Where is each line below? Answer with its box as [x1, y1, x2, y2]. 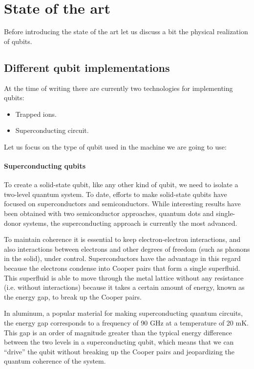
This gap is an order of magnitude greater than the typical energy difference [4, 327, 232, 337]
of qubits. [4, 36, 32, 46]
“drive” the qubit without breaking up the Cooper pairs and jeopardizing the [4, 346, 235, 356]
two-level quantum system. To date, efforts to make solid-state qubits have [4, 189, 227, 199]
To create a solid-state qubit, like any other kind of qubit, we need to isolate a [4, 179, 238, 190]
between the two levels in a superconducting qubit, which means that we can [4, 337, 234, 347]
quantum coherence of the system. [4, 356, 106, 366]
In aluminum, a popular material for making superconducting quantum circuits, [4, 308, 243, 318]
